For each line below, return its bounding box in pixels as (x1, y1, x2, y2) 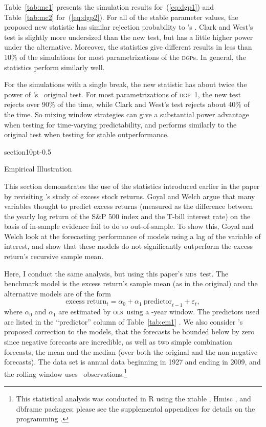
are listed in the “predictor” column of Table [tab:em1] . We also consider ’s (4, 316, 243, 327)
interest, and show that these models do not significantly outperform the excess (4, 241, 253, 251)
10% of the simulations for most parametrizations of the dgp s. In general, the (4, 51, 246, 62)
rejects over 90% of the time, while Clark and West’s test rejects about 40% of (4, 99, 250, 110)
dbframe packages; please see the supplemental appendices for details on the (16, 403, 255, 414)
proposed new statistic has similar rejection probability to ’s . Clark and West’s (4, 22, 253, 32)
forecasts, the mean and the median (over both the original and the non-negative (4, 346, 258, 357)
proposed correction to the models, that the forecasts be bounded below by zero (4, 326, 255, 337)
